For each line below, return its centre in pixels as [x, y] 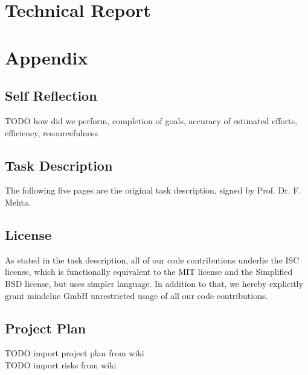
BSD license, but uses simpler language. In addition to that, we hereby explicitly [154, 283]
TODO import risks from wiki [61, 364]
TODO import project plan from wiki [75, 353]
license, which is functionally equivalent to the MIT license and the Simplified [149, 272]
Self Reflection [51, 96]
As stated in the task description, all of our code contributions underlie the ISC [152, 260]
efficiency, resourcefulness [51, 132]
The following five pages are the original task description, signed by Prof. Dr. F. [153, 190]
